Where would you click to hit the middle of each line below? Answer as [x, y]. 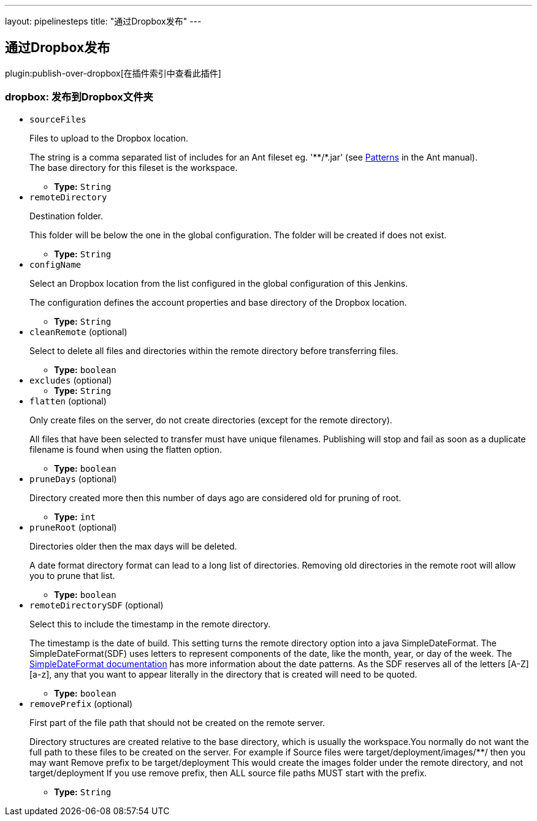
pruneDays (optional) [73, 479]
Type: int [75, 516]
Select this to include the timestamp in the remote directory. [150, 624]
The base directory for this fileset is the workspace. [134, 167]
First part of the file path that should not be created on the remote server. [177, 722]
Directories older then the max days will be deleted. [133, 546]
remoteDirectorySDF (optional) [97, 605]
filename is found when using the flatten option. [126, 449]
